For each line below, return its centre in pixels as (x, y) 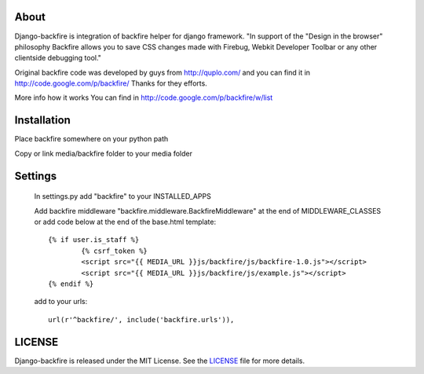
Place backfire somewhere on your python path (91, 139)
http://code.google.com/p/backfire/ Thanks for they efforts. (111, 83)
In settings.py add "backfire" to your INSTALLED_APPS (122, 196)
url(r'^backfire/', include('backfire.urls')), (141, 319)
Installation (42, 121)
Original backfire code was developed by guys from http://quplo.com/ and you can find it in (162, 72)
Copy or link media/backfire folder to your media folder (103, 153)
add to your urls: (61, 302)
